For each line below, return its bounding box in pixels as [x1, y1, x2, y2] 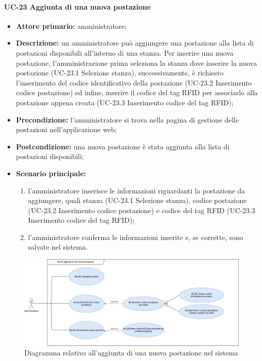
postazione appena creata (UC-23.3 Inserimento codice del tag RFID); [16, 97, 234, 107]
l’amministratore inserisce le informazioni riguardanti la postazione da [28, 185, 245, 195]
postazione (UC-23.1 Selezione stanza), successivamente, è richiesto [16, 67, 224, 78]
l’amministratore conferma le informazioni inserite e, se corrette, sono [28, 231, 243, 242]
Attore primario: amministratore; [16, 20, 127, 31]
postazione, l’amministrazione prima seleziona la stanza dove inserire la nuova [16, 57, 257, 68]
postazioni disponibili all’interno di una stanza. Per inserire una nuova [16, 47, 234, 58]
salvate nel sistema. [28, 242, 88, 252]
